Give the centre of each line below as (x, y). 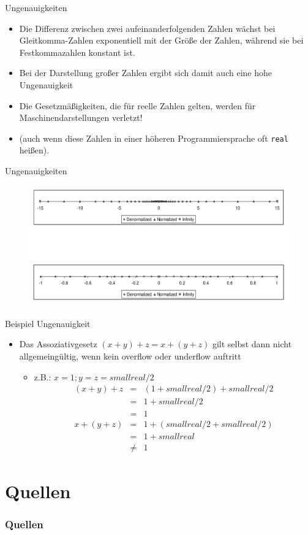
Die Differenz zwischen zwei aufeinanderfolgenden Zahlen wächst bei (147, 28)
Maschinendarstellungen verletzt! (81, 117)
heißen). (34, 150)
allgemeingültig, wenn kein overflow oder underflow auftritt (130, 356)
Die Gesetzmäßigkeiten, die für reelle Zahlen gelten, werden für (137, 105)
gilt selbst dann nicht (252, 344)
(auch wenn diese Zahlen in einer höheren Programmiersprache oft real (154, 138)
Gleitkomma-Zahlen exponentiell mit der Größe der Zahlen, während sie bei (161, 40)
